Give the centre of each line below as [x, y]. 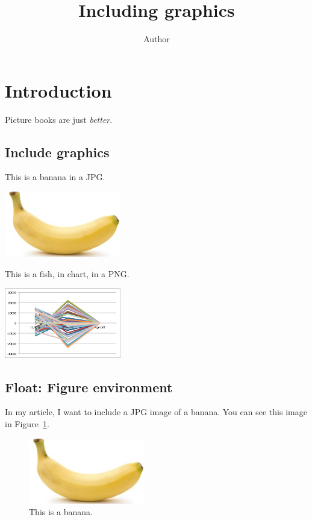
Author [157, 39]
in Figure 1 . [27, 424]
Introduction [58, 90]
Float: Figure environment [89, 387]
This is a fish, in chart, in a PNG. [67, 273]
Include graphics [57, 152]
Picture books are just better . [59, 119]
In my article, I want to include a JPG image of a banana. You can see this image [156, 412]
